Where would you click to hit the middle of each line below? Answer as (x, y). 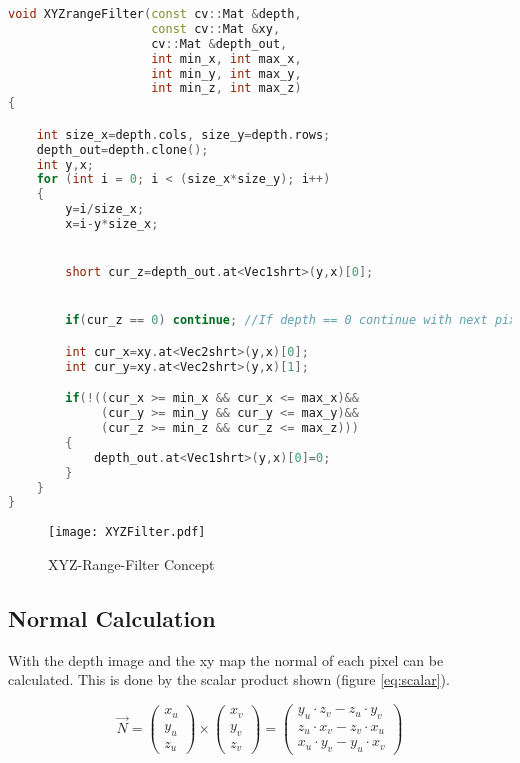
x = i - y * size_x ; (112, 224)
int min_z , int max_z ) (226, 88)
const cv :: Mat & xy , (216, 28)
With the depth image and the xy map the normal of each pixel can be (226, 659)
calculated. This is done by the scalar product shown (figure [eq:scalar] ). (229, 679)
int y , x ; (65, 164)
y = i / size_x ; (105, 209)
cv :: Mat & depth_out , (219, 43)
